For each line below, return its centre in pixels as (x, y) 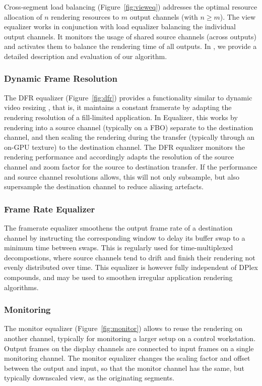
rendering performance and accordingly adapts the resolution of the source (119, 157)
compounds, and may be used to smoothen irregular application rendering (118, 277)
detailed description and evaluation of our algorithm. (86, 56)
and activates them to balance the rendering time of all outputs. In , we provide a (130, 46)
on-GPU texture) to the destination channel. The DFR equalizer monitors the (124, 147)
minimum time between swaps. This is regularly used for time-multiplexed (119, 247)
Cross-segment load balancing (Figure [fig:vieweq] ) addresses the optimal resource (131, 7)
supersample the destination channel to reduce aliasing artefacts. (104, 186)
